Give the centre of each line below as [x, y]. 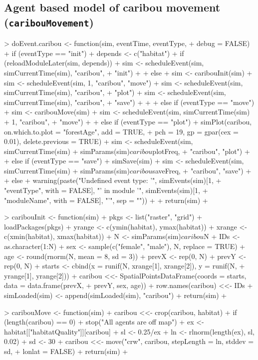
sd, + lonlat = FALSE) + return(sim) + [66, 351]
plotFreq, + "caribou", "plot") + [201, 151]
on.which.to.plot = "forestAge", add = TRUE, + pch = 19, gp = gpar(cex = [121, 131]
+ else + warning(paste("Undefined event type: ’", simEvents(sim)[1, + [113, 180]
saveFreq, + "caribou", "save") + [202, 170]
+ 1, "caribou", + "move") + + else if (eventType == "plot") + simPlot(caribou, [128, 121]
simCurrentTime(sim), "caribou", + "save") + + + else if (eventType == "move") [129, 102]
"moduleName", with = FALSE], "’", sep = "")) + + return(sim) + [106, 200]
